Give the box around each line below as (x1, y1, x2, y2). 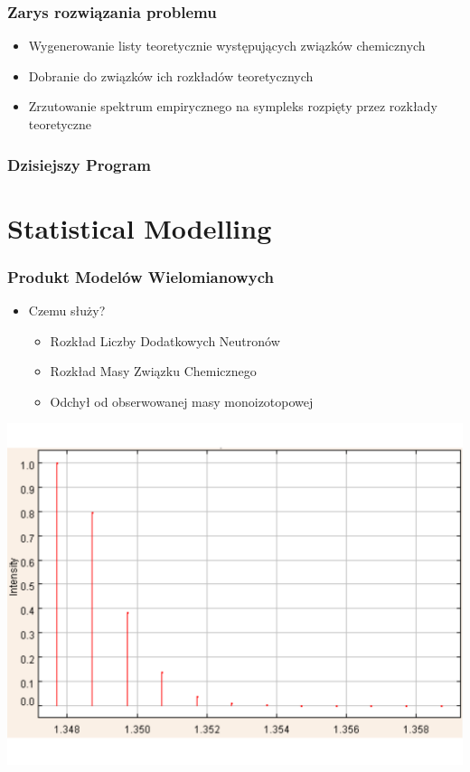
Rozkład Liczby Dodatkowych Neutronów (50, 331, 280, 350)
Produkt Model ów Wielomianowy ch (7, 265, 274, 287)
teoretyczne (28, 115, 92, 133)
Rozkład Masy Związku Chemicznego (50, 362, 257, 381)
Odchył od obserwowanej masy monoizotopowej (50, 391, 314, 410)
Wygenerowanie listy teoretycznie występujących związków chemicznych (28, 36, 426, 55)
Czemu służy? (28, 301, 106, 320)
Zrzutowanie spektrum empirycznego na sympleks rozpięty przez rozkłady (28, 97, 437, 116)
